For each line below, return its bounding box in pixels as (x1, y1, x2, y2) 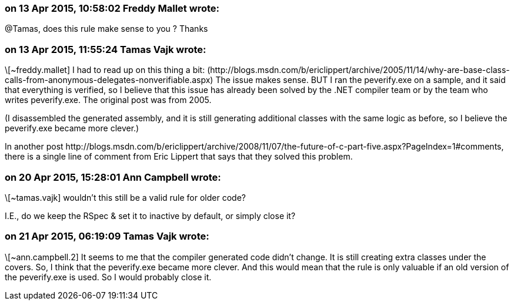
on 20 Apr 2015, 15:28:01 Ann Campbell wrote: (5, 171, 221, 183)
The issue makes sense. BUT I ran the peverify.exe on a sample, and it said (215, 75, 506, 85)
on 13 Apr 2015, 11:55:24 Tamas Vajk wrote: (5, 43, 206, 55)
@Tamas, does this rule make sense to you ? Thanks (5, 24, 208, 34)
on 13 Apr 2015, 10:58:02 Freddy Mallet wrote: (5, 2, 219, 14)
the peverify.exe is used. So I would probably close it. (5, 271, 212, 282)
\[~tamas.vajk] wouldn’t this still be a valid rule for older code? (5, 192, 246, 203)
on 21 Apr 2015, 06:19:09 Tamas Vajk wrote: (5, 230, 209, 243)
